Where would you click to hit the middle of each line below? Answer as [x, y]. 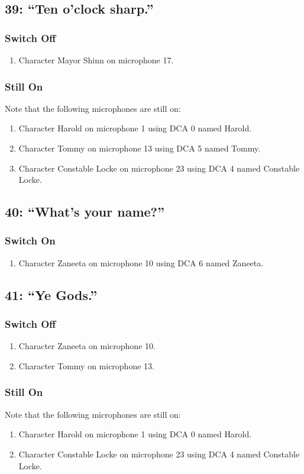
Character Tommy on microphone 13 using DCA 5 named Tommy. [140, 148]
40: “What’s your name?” [85, 212]
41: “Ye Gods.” [51, 294]
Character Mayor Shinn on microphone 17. [96, 60]
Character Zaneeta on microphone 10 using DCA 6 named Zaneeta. [141, 262]
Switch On [30, 241]
